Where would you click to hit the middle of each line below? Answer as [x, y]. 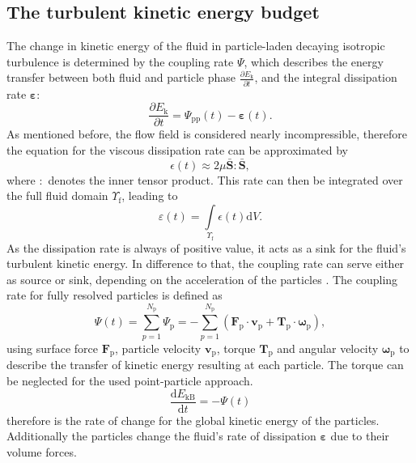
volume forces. [42, 451]
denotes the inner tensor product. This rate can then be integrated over [225, 179]
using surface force [53, 348]
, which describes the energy [314, 61]
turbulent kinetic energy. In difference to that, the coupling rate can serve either [206, 263]
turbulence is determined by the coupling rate [120, 61]
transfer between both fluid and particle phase [121, 77]
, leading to [150, 195]
